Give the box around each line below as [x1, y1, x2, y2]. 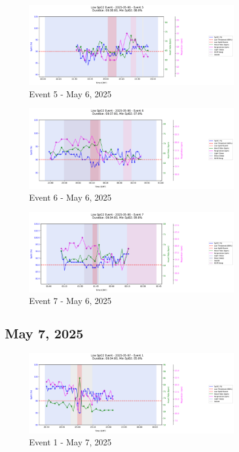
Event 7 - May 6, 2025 [29, 294, 112, 307]
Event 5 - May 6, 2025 [29, 87, 112, 100]
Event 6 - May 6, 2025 [29, 191, 112, 204]
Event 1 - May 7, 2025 [29, 435, 112, 448]
